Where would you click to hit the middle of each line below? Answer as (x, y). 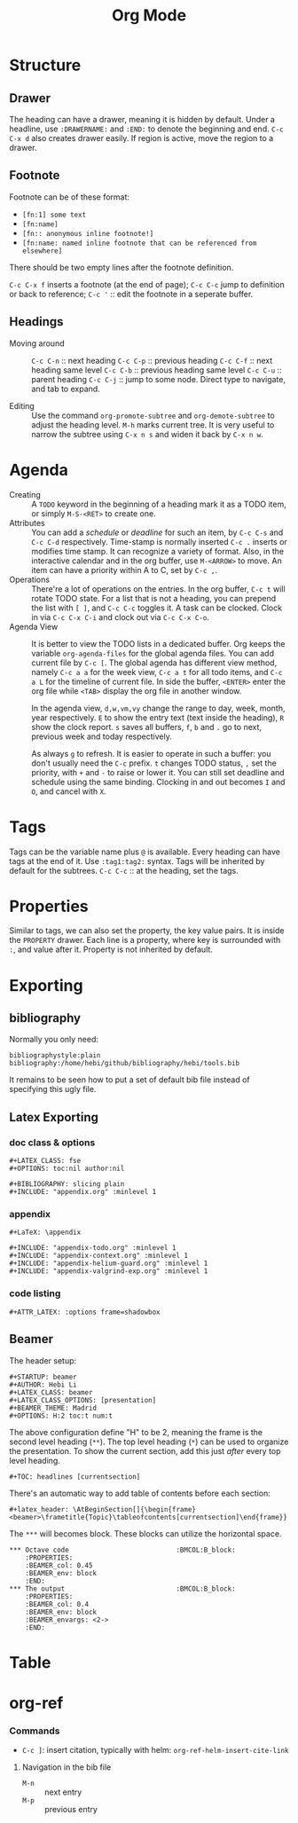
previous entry (71, 1810)
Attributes (27, 523)
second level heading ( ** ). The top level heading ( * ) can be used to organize (149, 1442)
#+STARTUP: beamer (43, 1377)
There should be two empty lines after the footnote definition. (122, 267)
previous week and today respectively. (102, 736)
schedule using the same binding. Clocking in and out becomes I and (158, 782)
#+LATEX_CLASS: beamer (51, 1392)
